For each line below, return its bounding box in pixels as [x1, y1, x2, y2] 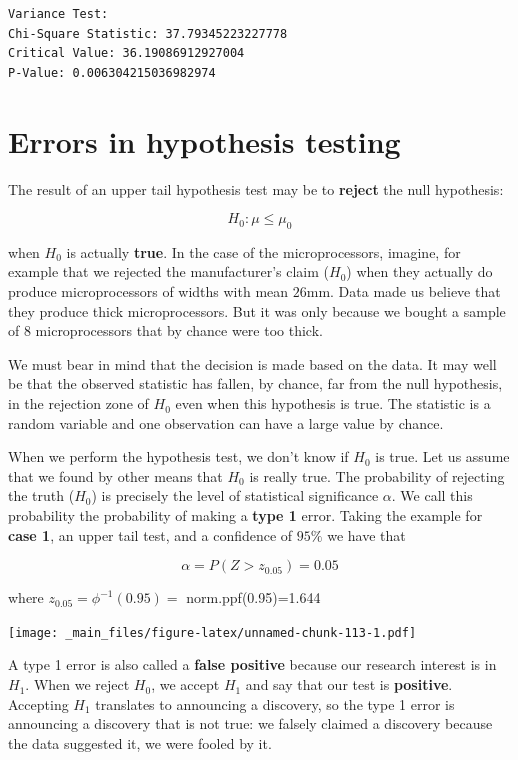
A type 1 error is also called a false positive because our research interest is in [8, 654, 497, 675]
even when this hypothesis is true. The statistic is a [175, 393, 491, 414]
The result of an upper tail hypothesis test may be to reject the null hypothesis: [8, 178, 504, 199]
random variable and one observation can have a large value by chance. [8, 412, 444, 433]
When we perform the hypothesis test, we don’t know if [8, 446, 349, 467]
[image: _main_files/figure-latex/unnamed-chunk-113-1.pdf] [8, 625, 417, 640]
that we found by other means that [8, 465, 223, 486]
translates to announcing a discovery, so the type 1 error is [95, 693, 455, 714]
